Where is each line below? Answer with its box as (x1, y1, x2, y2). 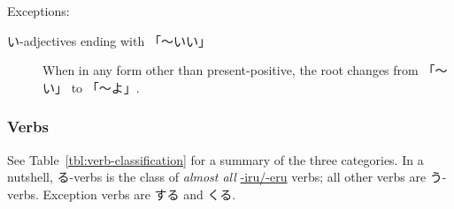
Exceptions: (7, 2, 70, 19)
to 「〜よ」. (71, 78, 140, 96)
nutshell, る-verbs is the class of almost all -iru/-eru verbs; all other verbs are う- (7, 168, 447, 186)
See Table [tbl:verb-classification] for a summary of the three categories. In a (7, 150, 424, 168)
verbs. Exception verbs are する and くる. (7, 184, 236, 203)
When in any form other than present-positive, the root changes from (42, 61, 419, 79)
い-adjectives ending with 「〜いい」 (7, 31, 211, 49)
